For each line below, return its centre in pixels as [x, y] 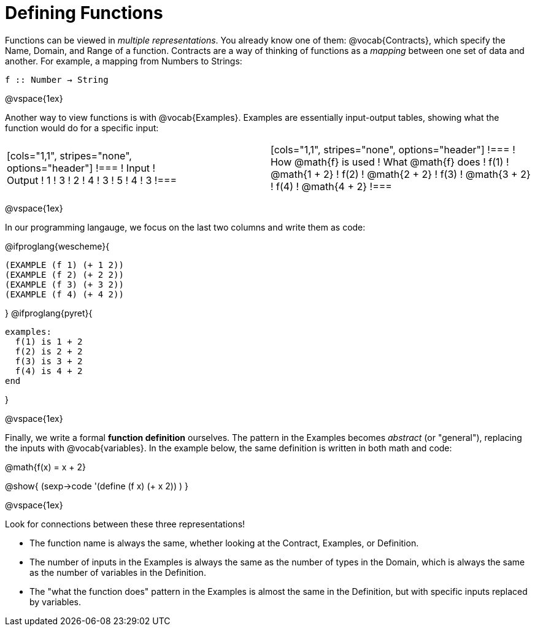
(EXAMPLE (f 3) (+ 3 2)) [64, 284]
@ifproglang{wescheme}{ [57, 246]
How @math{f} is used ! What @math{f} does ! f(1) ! [390, 162]
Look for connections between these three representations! [125, 524]
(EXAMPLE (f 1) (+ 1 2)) [64, 265]
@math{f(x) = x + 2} [45, 467]
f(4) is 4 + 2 [49, 371]
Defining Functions [84, 13]
